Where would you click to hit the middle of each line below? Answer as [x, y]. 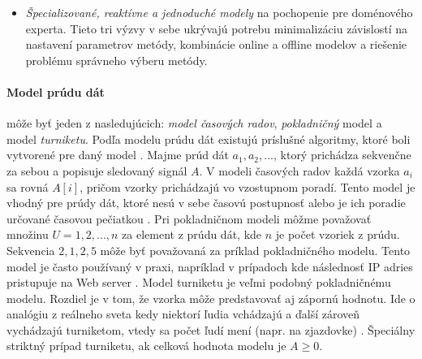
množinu [28, 234]
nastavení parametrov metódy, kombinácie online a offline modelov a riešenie [216, 44]
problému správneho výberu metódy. [116, 60]
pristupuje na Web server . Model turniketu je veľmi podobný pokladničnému [199, 282]
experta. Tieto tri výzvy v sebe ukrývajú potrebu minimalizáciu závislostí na [216, 28]
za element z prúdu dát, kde [192, 234]
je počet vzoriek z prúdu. [338, 234]
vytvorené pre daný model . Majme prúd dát [118, 155]
